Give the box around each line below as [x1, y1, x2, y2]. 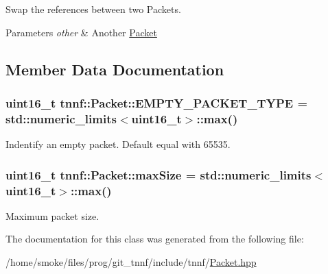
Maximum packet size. [5, 208, 99, 223]
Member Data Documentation [5, 58, 224, 79]
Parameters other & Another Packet [5, 25, 157, 39]
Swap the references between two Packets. [5, 2, 181, 16]
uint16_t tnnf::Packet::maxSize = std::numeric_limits [5, 166, 312, 183]
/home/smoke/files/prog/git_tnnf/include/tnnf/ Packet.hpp [5, 255, 257, 269]
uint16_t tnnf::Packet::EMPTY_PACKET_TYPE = [5, 94, 308, 111]
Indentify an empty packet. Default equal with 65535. [5, 137, 231, 151]
